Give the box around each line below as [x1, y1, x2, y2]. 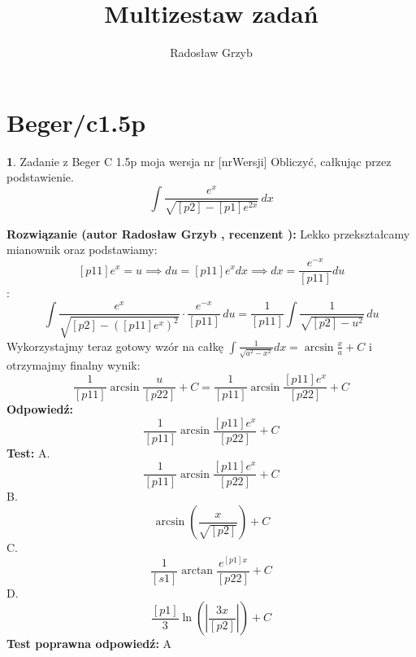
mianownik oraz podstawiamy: [6, 241, 158, 258]
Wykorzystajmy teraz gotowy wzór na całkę [6, 337, 223, 354]
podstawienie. [6, 169, 74, 186]
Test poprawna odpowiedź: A [6, 635, 172, 652]
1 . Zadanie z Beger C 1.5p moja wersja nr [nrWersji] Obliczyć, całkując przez [6, 152, 392, 169]
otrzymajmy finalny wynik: [6, 357, 141, 374]
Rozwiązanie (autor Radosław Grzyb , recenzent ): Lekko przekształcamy [6, 225, 410, 242]
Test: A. [6, 444, 50, 461]
